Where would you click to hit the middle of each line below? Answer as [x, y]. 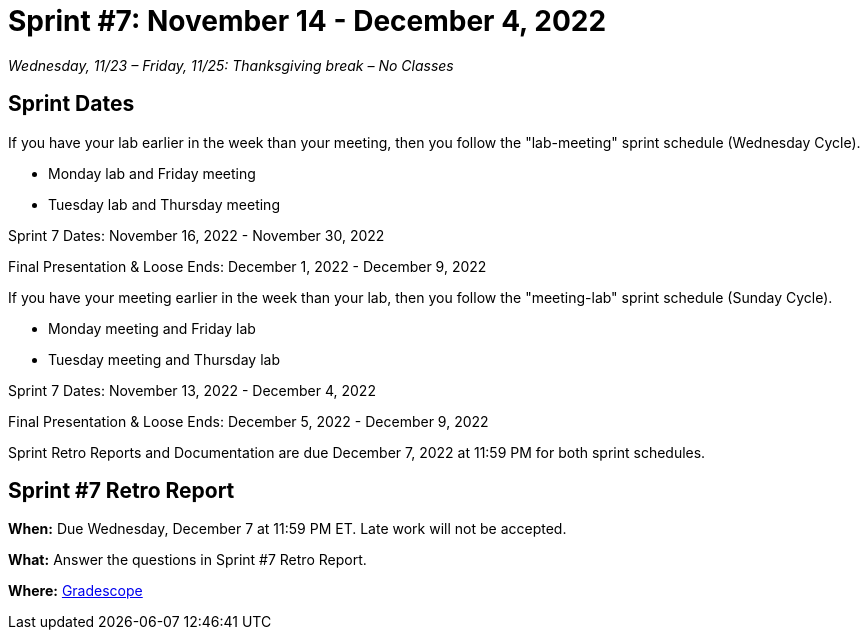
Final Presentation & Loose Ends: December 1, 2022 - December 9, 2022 [247, 266]
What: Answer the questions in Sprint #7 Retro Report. [187, 560]
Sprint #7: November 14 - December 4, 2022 [307, 21]
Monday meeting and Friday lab [152, 328]
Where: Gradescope [75, 591]
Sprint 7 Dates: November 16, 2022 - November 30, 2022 [196, 235]
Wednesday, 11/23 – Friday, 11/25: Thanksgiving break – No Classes [231, 65]
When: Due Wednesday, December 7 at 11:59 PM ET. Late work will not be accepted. [287, 529]
